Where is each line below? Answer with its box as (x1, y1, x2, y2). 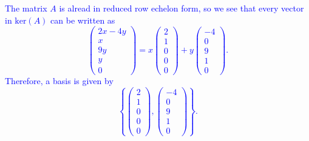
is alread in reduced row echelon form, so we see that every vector (59, 2, 304, 14)
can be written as (50, 13, 115, 26)
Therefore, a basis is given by (5, 74, 114, 87)
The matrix (5, 2, 47, 14)
